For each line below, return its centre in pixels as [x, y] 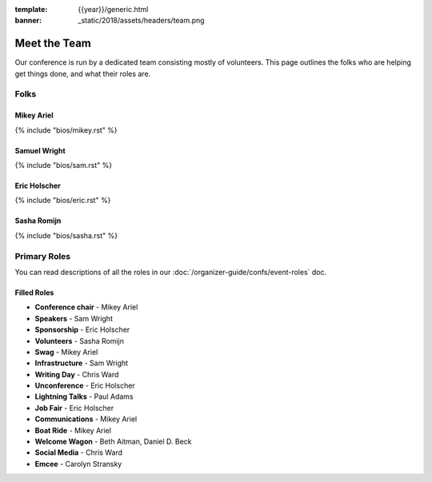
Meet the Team [53, 44]
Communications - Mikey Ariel [86, 419]
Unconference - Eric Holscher [85, 386]
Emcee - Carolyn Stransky [78, 464]
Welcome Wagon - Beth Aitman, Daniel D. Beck [113, 442]
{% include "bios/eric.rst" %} [63, 201]
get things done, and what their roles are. [83, 74]
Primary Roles [43, 256]
